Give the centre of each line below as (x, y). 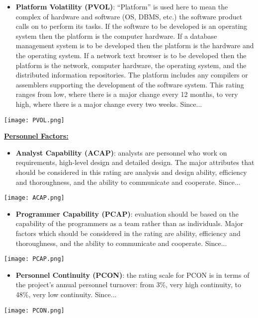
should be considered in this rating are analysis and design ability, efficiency (131, 172)
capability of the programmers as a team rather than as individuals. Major (129, 223)
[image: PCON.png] (34, 310)
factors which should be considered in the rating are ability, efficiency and (128, 233)
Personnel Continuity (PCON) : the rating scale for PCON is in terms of (132, 275)
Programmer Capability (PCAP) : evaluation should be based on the (127, 213)
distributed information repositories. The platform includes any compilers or (132, 75)
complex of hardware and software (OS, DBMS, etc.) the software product (129, 16)
